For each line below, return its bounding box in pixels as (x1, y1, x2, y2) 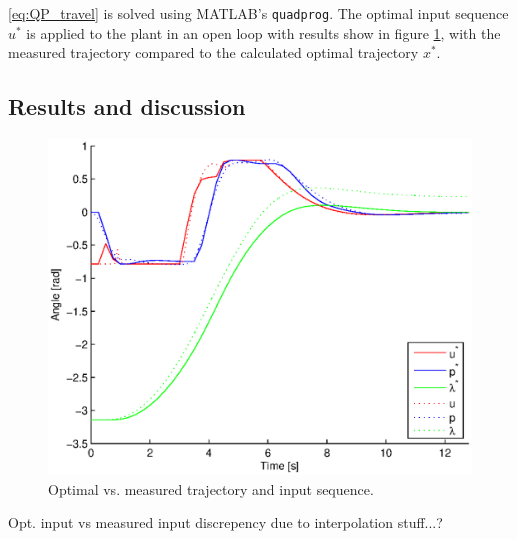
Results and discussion (8, 91, 246, 122)
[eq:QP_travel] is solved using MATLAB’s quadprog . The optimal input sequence (8, 3, 509, 23)
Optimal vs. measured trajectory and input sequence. (48, 478, 374, 499)
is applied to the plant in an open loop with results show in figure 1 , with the (26, 22, 501, 43)
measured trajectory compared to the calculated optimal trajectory (8, 42, 419, 63)
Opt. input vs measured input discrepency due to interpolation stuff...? (8, 512, 443, 533)
